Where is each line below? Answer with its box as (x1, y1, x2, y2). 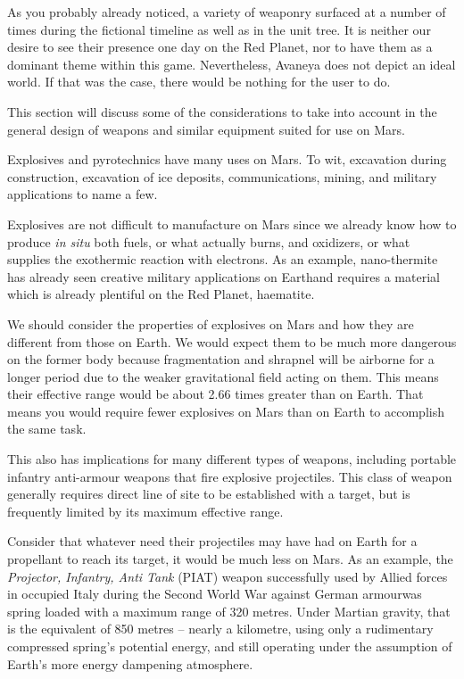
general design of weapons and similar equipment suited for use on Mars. (7, 120, 405, 138)
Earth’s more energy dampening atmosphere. (7, 654, 253, 673)
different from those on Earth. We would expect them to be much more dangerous (7, 332, 457, 351)
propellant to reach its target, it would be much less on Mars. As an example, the (7, 550, 453, 568)
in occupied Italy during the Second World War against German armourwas (7, 584, 422, 603)
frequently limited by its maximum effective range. (7, 501, 284, 520)
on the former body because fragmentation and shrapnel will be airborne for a (7, 350, 435, 368)
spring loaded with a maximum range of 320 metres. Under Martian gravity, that (7, 601, 451, 620)
